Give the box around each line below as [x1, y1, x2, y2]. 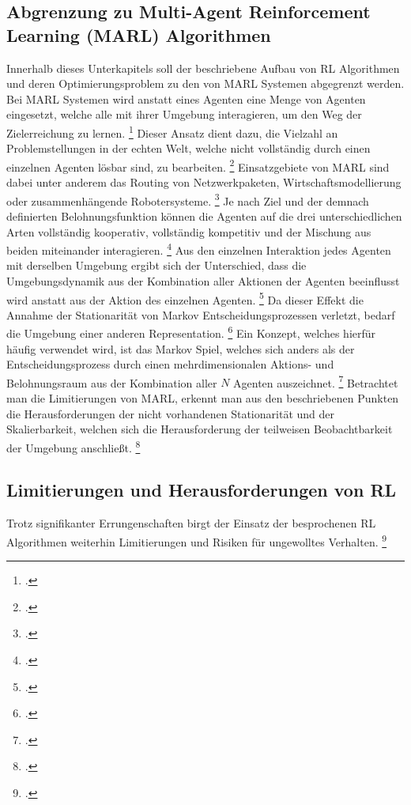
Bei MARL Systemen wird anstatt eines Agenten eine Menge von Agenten [6, 90, 366, 107]
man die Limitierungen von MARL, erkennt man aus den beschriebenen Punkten [6, 390, 399, 406]
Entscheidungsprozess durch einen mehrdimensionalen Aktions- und [6, 356, 334, 372]
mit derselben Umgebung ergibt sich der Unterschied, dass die [6, 257, 307, 274]
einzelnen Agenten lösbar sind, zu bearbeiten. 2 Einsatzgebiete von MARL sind [6, 156, 390, 175]
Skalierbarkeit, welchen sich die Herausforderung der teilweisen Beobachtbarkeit [6, 421, 393, 437]
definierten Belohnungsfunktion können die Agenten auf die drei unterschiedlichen [6, 207, 402, 224]
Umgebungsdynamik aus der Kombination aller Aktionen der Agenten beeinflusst [6, 272, 400, 289]
